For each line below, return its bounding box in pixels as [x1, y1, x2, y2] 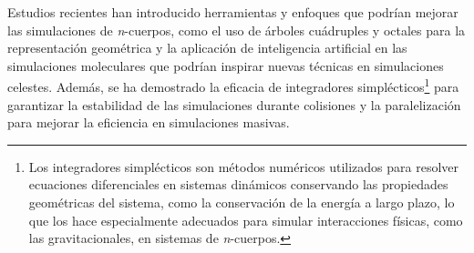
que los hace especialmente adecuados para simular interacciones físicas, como [28, 210, 463, 229]
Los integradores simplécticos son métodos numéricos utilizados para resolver [28, 157, 459, 176]
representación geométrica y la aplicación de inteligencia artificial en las [7, 38, 407, 57]
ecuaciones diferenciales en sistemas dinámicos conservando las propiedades [28, 175, 448, 194]
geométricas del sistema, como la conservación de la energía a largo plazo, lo [28, 193, 455, 211]
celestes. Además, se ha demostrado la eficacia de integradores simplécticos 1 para [7, 75, 459, 96]
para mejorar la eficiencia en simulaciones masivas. [7, 113, 290, 132]
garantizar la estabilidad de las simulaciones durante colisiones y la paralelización [7, 95, 461, 114]
